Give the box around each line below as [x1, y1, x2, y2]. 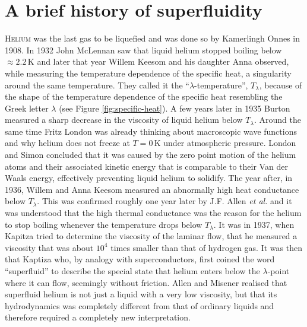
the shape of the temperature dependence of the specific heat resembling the [5, 90, 283, 103]
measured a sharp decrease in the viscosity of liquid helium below [5, 113, 243, 126]
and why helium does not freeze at [5, 136, 130, 149]
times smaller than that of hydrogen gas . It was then [110, 241, 302, 253]
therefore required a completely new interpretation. [5, 311, 191, 323]
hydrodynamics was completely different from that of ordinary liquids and [5, 299, 274, 312]
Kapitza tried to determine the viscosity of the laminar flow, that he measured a [5, 230, 297, 242]
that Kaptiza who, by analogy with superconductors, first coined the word [5, 253, 275, 265]
